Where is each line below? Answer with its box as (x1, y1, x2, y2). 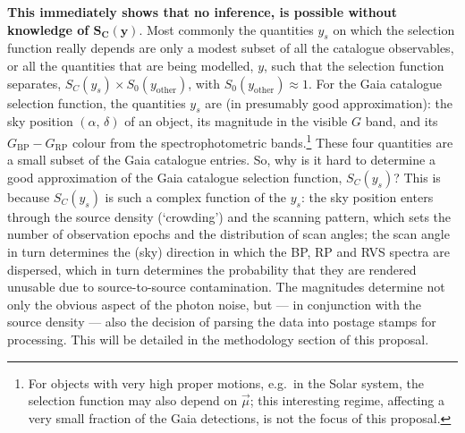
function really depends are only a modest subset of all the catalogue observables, (7, 38, 454, 57)
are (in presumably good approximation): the (205, 93, 453, 112)
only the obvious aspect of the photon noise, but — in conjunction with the (7, 294, 422, 313)
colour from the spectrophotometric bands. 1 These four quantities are (72, 130, 453, 151)
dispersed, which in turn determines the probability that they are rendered (7, 259, 417, 278)
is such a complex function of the (105, 187, 286, 206)
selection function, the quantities (7, 93, 186, 112)
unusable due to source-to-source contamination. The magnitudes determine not (7, 277, 445, 296)
